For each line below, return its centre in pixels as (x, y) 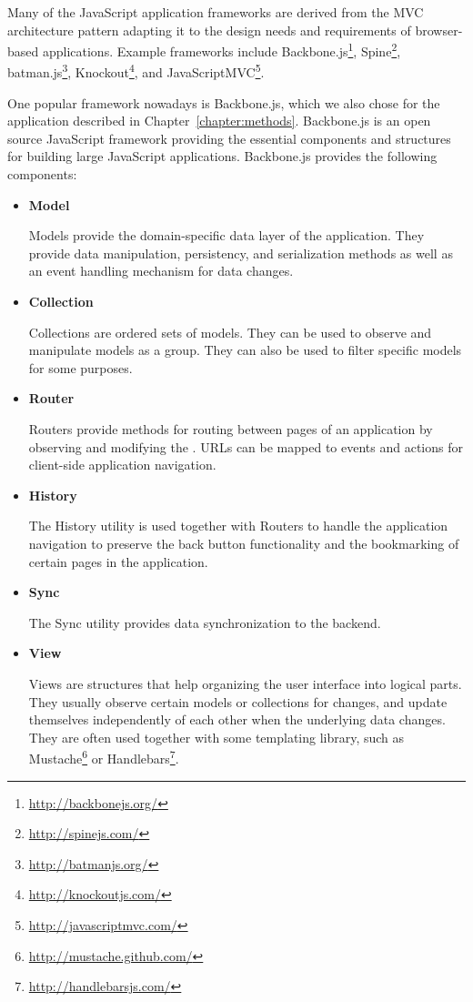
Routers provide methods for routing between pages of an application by (231, 429)
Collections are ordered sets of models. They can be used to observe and (230, 332)
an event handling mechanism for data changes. (161, 271)
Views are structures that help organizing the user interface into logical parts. (245, 683)
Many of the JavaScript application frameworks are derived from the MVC (216, 12)
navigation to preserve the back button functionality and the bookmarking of (244, 543)
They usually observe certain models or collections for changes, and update (238, 701)
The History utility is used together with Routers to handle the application (238, 526)
